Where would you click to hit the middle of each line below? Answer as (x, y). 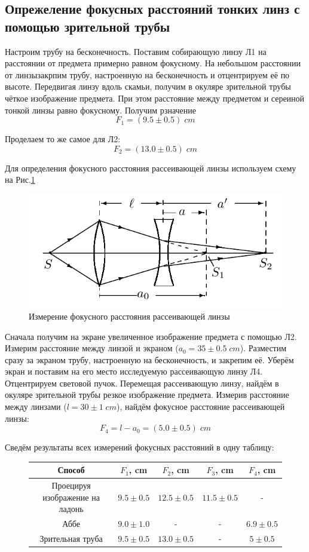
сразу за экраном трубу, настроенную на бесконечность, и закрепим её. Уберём (149, 359)
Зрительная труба (71, 539)
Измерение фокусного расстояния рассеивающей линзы (129, 316)
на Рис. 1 (20, 180)
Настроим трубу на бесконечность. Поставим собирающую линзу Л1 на (136, 51)
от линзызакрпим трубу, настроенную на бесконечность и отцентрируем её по (147, 74)
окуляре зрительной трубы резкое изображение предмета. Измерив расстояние (147, 395)
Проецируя (71, 485)
